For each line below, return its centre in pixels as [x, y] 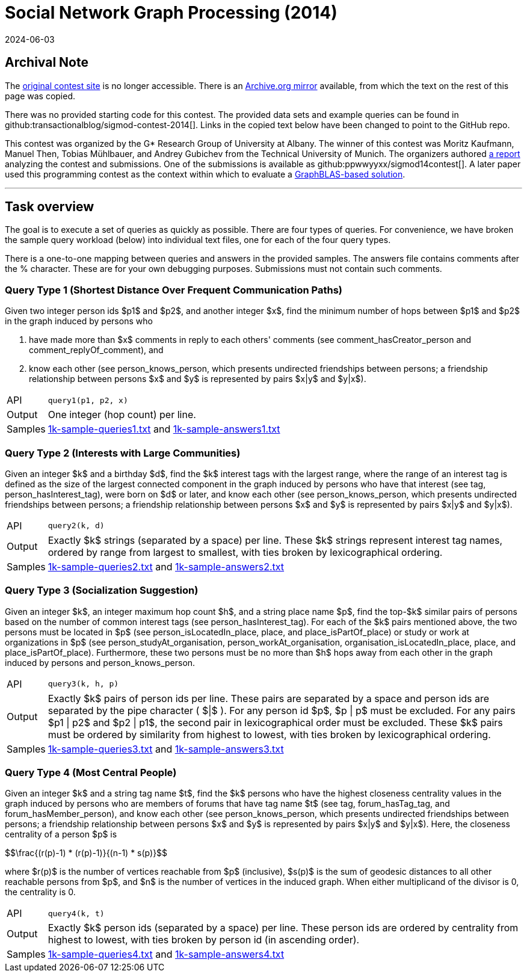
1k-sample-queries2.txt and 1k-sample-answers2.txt [166, 566]
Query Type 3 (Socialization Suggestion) [102, 590]
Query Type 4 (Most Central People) [91, 773]
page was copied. [40, 96]
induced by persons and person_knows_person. [100, 662]
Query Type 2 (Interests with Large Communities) [123, 453]
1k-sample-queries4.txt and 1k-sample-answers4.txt [166, 954]
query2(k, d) [76, 526]
